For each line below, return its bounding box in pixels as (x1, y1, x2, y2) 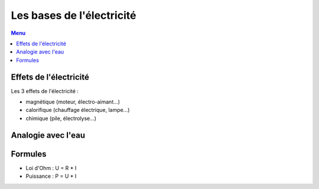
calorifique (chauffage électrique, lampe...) (25, 107, 130, 114)
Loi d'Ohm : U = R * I (25, 164, 77, 171)
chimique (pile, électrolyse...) (25, 115, 97, 122)
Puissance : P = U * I (25, 173, 77, 180)
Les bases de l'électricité (11, 9, 136, 22)
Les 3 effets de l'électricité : (11, 87, 79, 94)
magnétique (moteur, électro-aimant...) (25, 98, 121, 105)
